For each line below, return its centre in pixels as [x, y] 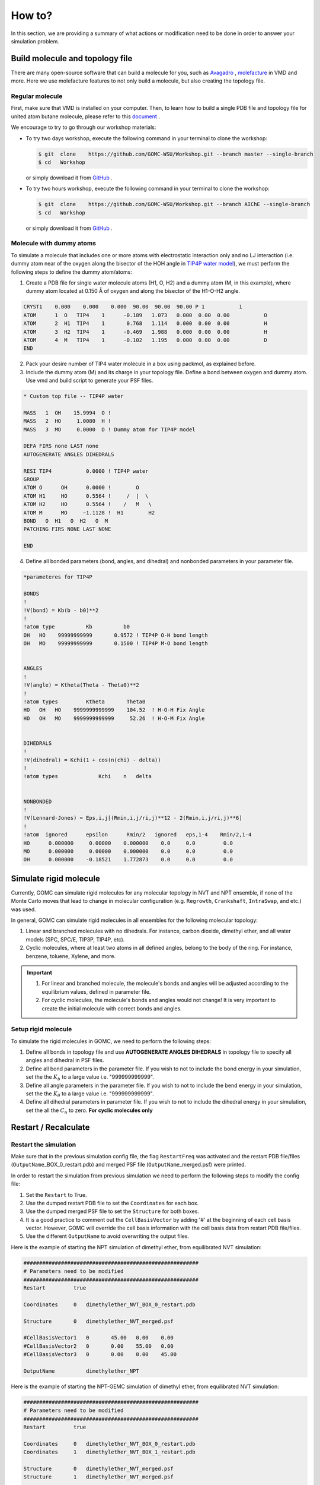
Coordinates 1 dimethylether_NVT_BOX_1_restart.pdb [109, 1452]
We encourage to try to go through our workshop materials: [84, 127]
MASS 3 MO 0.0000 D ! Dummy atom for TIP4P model [109, 429]
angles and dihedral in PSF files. [65, 1060]
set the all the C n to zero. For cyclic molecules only [89, 1111]
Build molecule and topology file [72, 59]
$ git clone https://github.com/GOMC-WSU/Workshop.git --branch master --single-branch [176, 154]
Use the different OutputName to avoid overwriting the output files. [108, 1236]
